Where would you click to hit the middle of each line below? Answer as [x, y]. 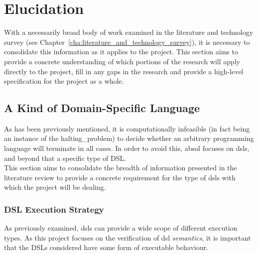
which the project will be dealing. [55, 187]
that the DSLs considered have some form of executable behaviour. [106, 247]
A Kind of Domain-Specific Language [102, 108]
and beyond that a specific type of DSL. [65, 158]
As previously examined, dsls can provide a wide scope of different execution [121, 228]
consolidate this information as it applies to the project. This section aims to [121, 52]
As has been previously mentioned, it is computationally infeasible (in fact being [127, 128]
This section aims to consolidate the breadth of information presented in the [121, 168]
